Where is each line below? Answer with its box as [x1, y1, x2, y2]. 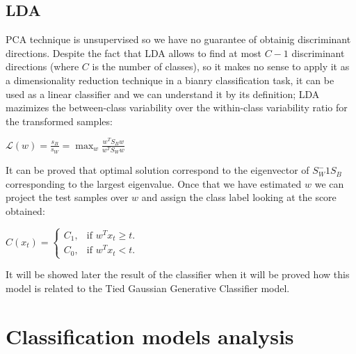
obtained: [6, 203, 45, 218]
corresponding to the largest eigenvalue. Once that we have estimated [6, 176, 302, 191]
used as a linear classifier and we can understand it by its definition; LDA [6, 86, 320, 101]
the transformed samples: [6, 113, 113, 128]
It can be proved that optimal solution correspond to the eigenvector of [6, 163, 309, 177]
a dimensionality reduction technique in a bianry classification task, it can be [6, 72, 334, 87]
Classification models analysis [6, 321, 294, 350]
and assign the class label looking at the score [141, 190, 337, 204]
